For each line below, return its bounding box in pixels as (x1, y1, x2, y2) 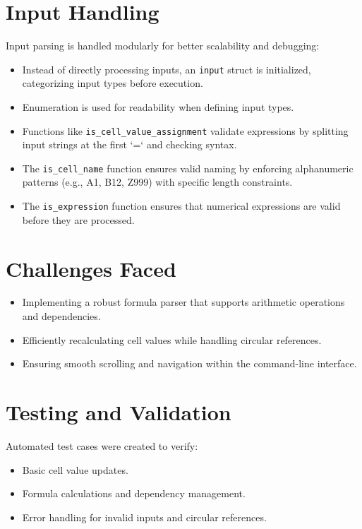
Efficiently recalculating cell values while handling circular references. (22, 332, 322, 347)
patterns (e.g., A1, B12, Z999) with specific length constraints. (22, 174, 293, 189)
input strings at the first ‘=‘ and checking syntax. (22, 137, 237, 152)
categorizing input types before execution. (22, 76, 203, 90)
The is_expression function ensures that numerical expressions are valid (22, 198, 341, 213)
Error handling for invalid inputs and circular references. (22, 509, 267, 524)
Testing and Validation (6, 398, 231, 426)
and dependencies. (22, 309, 101, 323)
